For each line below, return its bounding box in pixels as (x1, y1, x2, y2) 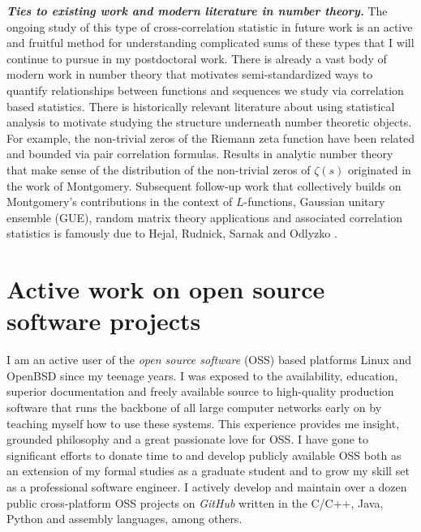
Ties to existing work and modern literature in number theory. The (6, 2, 388, 19)
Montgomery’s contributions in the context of (6, 193, 233, 210)
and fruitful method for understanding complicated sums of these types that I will (6, 34, 415, 51)
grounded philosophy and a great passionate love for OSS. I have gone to (6, 431, 369, 448)
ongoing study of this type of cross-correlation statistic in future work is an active (6, 18, 413, 35)
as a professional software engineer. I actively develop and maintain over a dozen (6, 478, 407, 495)
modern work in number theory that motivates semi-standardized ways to (6, 66, 373, 83)
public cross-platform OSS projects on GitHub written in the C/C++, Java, (6, 494, 384, 511)
